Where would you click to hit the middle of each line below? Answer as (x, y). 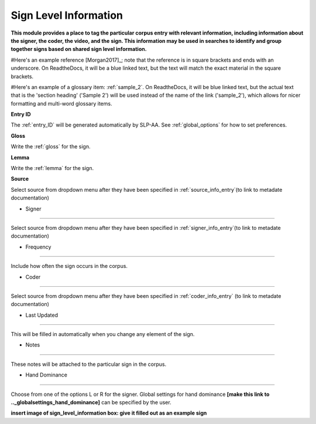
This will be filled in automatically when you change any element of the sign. (103, 334)
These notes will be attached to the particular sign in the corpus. (89, 364)
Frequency (38, 247)
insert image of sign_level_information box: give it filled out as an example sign (109, 413)
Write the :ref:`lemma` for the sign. (52, 168)
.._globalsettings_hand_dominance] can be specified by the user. (91, 402)
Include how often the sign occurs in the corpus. (69, 266)
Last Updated (42, 315)
